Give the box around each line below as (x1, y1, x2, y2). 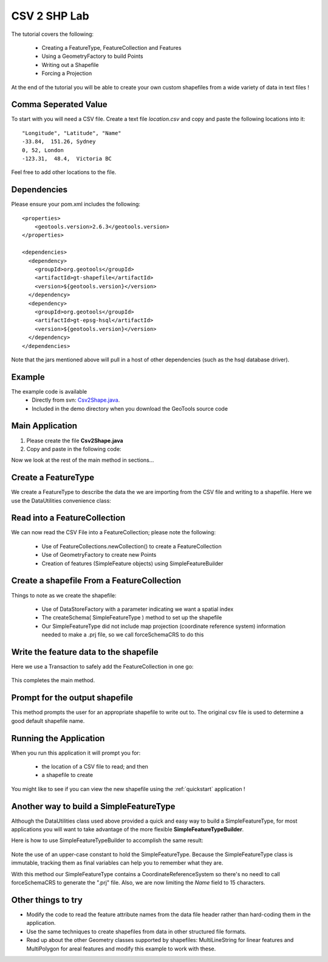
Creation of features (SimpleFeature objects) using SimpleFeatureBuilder (41, 560, 224, 567)
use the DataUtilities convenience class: (11, 497, 112, 504)
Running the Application (11, 733, 105, 744)
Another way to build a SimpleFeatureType (11, 801, 176, 812)
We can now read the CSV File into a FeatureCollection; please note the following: (11, 529, 216, 536)
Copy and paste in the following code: (26, 445, 121, 453)
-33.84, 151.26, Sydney (22, 138, 96, 145)
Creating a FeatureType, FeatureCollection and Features (41, 44, 182, 51)
